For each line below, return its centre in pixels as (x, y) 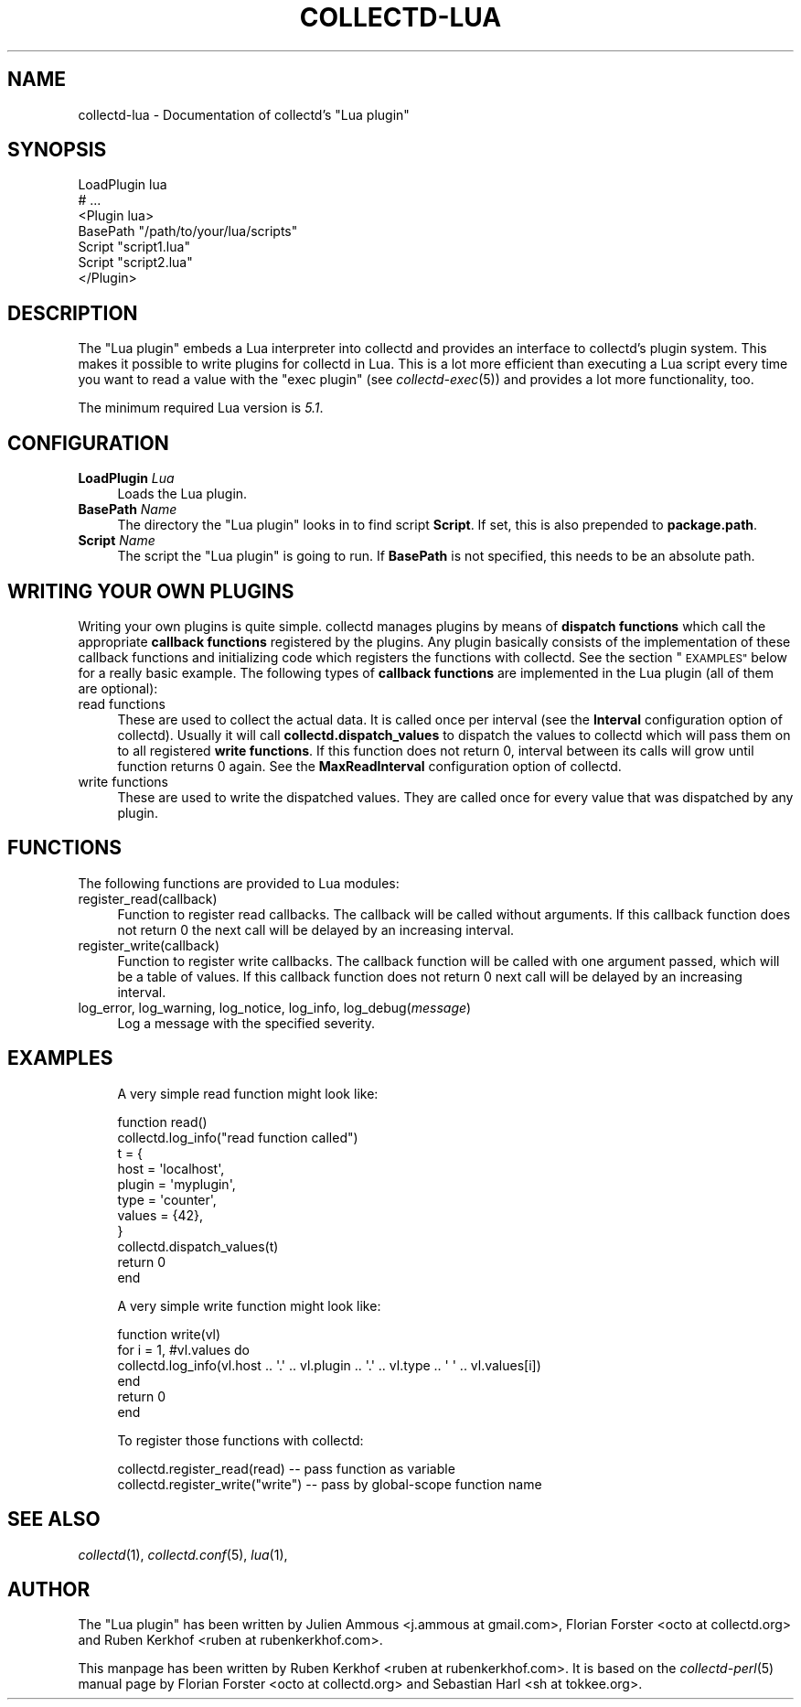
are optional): (118, 688)
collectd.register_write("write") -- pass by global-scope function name (330, 1484)
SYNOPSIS (57, 150)
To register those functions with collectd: (240, 1440)
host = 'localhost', (171, 1168)
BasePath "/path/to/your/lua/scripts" (188, 231)
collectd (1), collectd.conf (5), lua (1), (183, 1554)
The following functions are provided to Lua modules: (239, 883)
